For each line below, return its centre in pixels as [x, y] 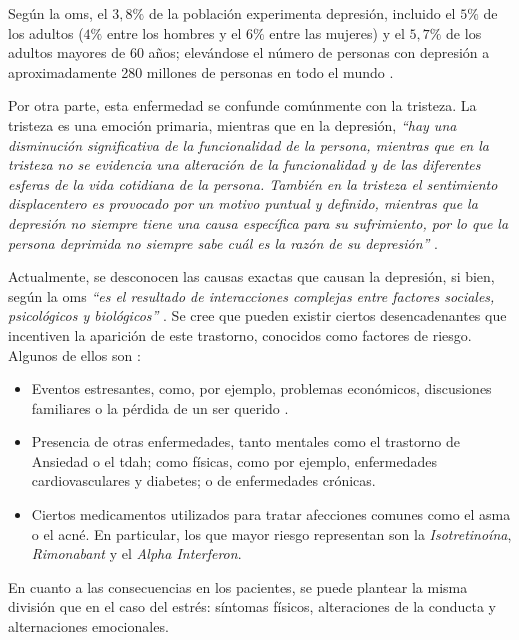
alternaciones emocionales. [88, 626]
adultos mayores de [67, 52]
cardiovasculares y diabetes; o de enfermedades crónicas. [203, 480]
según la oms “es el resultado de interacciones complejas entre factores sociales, [251, 295]
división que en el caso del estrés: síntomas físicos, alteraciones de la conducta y [252, 606]
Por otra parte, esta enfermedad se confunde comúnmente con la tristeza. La [242, 105]
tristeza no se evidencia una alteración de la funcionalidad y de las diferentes [244, 164]
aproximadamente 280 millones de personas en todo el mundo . [201, 71]
